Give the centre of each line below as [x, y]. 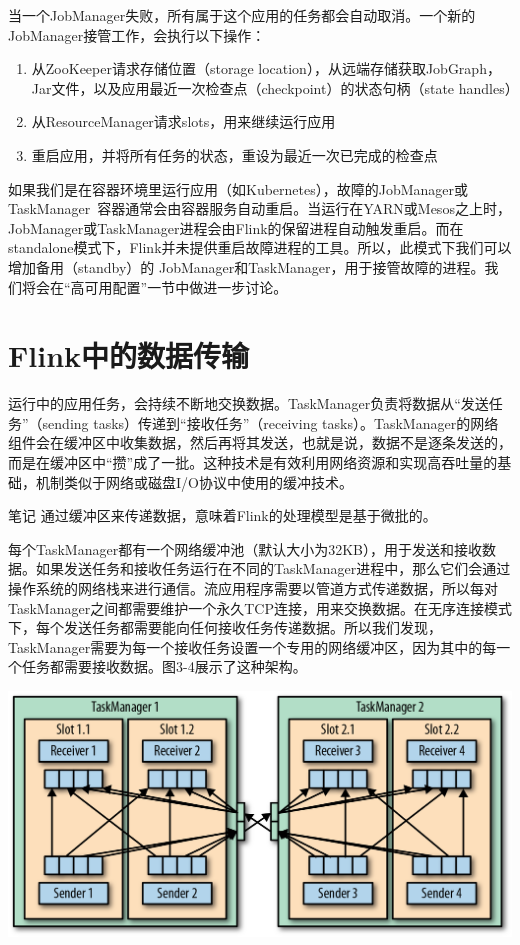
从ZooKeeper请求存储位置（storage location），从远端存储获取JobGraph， [266, 68]
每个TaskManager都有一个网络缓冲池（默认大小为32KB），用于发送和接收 [245, 548]
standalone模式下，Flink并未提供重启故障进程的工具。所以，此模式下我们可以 [260, 247]
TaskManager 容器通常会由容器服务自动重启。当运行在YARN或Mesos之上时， [259, 208]
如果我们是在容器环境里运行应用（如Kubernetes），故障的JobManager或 [238, 188]
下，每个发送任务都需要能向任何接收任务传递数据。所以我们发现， [225, 627]
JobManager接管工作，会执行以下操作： [137, 34]
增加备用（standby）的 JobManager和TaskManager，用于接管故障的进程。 [246, 266]
